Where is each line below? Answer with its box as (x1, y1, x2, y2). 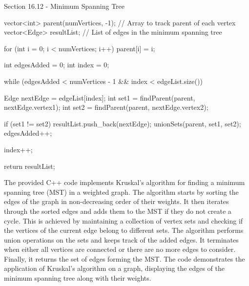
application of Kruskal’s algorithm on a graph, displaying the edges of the (4, 263, 225, 273)
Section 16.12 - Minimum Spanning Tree (4, 1, 125, 11)
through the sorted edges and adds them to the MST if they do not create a (4, 205, 231, 216)
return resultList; (4, 161, 55, 171)
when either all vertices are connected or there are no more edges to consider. (4, 244, 236, 254)
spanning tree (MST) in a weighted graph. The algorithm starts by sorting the (4, 186, 239, 197)
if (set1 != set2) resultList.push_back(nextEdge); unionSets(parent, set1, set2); (4, 118, 241, 128)
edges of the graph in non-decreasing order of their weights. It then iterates (4, 196, 229, 206)
